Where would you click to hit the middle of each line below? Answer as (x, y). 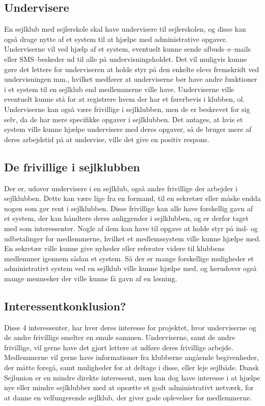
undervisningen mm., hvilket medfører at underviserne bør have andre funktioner (131, 79)
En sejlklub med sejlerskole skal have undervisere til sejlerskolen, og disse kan (125, 29)
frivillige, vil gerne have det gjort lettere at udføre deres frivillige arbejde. (119, 347)
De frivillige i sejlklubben (72, 166)
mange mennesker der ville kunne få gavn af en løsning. (91, 278)
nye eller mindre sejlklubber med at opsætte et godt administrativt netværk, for (129, 387)
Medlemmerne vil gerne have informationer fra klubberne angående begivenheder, (131, 357)
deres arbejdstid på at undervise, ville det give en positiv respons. (107, 139)
